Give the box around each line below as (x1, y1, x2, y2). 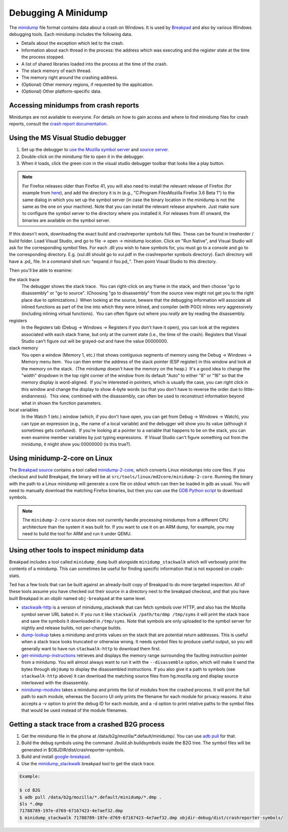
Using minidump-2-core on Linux (9, 454, 113, 462)
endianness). (21, 393, 48, 399)
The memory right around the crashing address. (21, 75, 119, 80)
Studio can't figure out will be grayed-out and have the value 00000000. (21, 338, 168, 344)
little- (243, 386, 255, 392)
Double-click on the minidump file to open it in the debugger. (21, 154, 145, 159)
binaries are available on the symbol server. (22, 217, 110, 223)
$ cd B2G (19, 787, 41, 793)
